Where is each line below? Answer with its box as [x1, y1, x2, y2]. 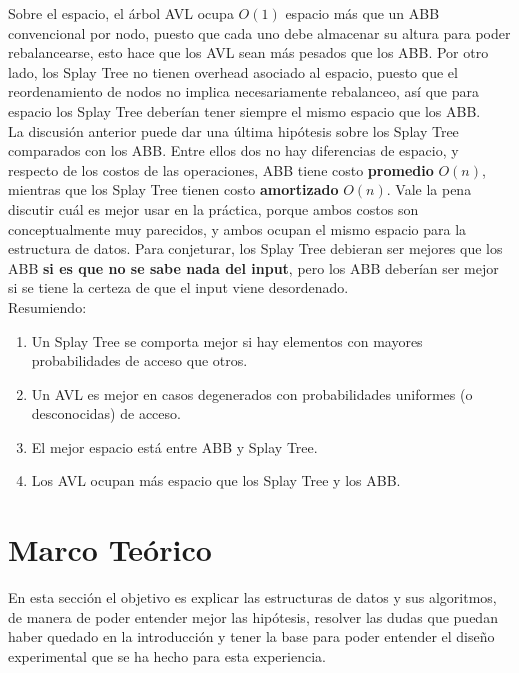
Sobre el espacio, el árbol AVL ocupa [8, 3, 234, 23]
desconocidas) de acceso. [31, 403, 181, 424]
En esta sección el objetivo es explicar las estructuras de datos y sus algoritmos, [8, 587, 497, 608]
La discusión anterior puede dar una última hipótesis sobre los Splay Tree [8, 120, 459, 141]
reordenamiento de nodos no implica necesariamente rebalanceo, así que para [8, 81, 479, 102]
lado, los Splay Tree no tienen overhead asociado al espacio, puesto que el [8, 61, 458, 82]
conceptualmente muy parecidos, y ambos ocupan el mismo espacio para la [8, 218, 467, 239]
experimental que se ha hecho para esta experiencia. [8, 645, 326, 666]
